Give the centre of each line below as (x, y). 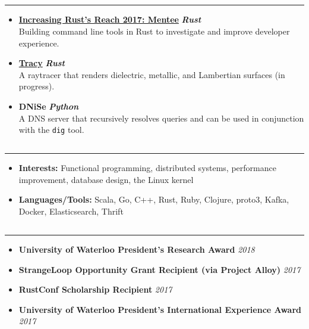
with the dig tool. (51, 130)
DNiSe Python (49, 106)
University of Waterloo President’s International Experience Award (160, 309)
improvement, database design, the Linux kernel (106, 179)
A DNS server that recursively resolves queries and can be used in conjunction (161, 118)
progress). (37, 86)
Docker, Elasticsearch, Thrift (71, 211)
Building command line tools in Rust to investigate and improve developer (154, 31)
